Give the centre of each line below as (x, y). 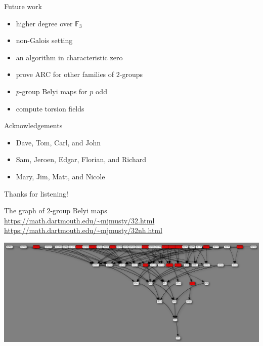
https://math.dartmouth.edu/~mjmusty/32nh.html (83, 230)
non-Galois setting (44, 40)
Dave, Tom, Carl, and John (58, 142)
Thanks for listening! (36, 193)
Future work (23, 6)
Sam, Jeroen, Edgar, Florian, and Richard (81, 159)
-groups (131, 74)
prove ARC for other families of (65, 74)
